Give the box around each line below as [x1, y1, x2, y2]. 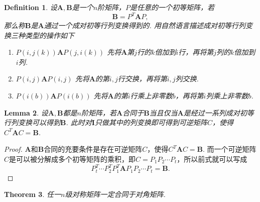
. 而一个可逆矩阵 [203, 144, 256, 154]
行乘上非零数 [130, 90, 173, 101]
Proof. [4, 144, 23, 154]
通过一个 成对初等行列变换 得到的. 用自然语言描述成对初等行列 [44, 20, 245, 31]
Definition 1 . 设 [4, 2, 57, 12]
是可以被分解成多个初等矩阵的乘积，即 [9, 154, 136, 164]
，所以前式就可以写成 [177, 154, 247, 164]
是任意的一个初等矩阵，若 [130, 2, 215, 12]
